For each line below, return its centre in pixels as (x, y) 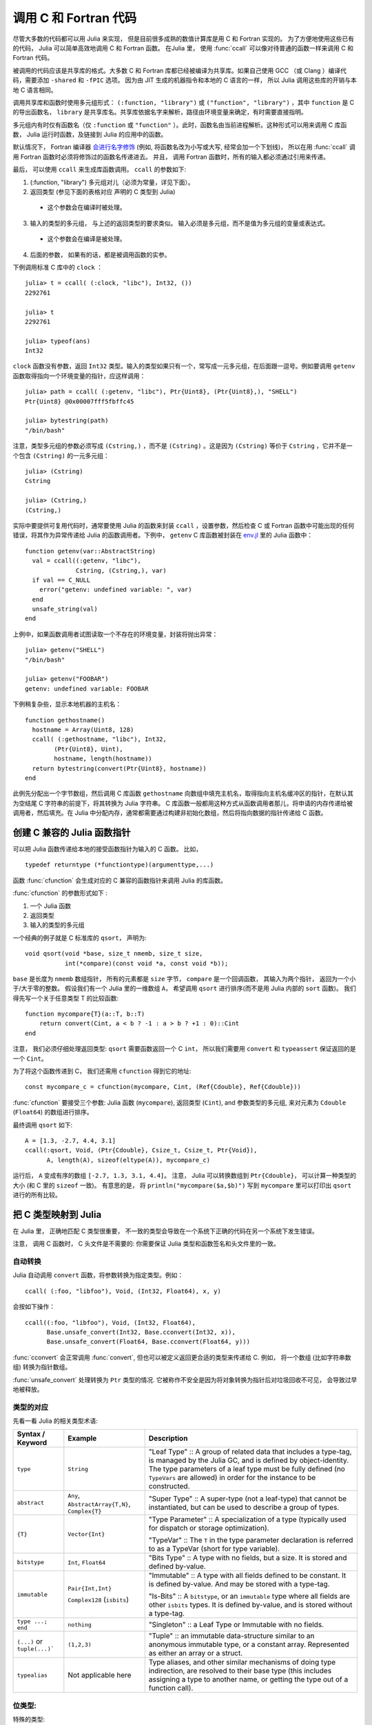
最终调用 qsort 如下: (43, 1125)
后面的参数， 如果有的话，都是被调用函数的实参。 (100, 255)
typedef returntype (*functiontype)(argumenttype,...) (120, 865)
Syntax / (31, 1434)
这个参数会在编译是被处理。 (86, 239)
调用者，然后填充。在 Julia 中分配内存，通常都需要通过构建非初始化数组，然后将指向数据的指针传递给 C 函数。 (170, 813)
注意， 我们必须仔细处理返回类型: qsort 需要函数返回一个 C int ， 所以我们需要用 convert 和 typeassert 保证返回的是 (184, 1049)
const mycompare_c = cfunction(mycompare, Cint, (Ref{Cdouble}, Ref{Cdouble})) (163, 1087)
